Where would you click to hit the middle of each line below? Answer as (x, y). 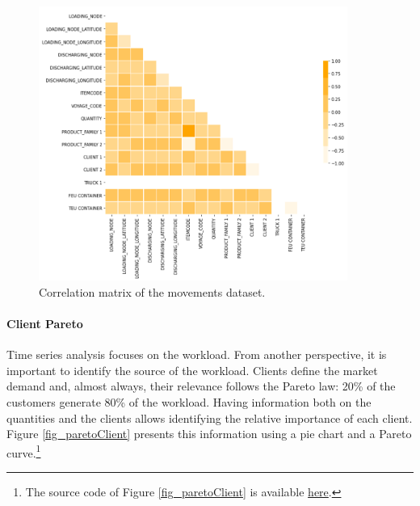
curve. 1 (24, 451)
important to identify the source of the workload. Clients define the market (192, 370)
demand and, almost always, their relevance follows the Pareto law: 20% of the (201, 386)
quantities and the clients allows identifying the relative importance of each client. (210, 417)
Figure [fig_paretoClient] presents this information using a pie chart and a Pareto (209, 434)
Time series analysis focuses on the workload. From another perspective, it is (197, 354)
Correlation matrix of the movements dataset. (152, 291)
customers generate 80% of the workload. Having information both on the (189, 401)
